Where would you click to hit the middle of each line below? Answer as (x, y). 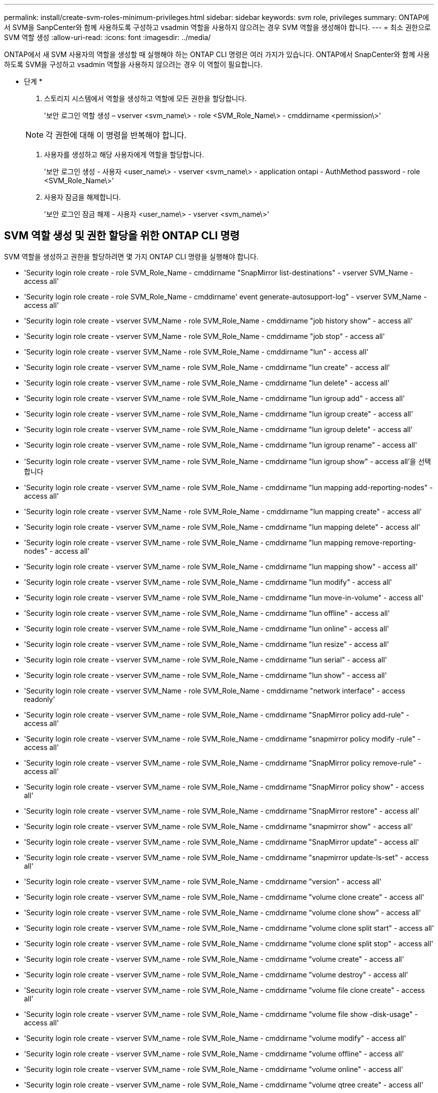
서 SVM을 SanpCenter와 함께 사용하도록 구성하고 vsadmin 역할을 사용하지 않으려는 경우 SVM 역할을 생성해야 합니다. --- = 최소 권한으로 (217, 27)
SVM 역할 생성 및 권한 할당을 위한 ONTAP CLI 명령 (122, 236)
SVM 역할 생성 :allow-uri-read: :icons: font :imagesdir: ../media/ (107, 37)
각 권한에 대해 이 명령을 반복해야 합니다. (116, 135)
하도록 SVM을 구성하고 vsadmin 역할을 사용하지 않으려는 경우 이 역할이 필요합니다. (133, 64)
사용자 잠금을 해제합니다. (82, 197)
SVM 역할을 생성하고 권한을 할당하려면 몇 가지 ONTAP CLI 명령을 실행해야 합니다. (131, 256)
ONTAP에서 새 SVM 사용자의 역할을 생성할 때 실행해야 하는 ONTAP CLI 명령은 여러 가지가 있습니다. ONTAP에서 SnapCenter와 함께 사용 (217, 54)
